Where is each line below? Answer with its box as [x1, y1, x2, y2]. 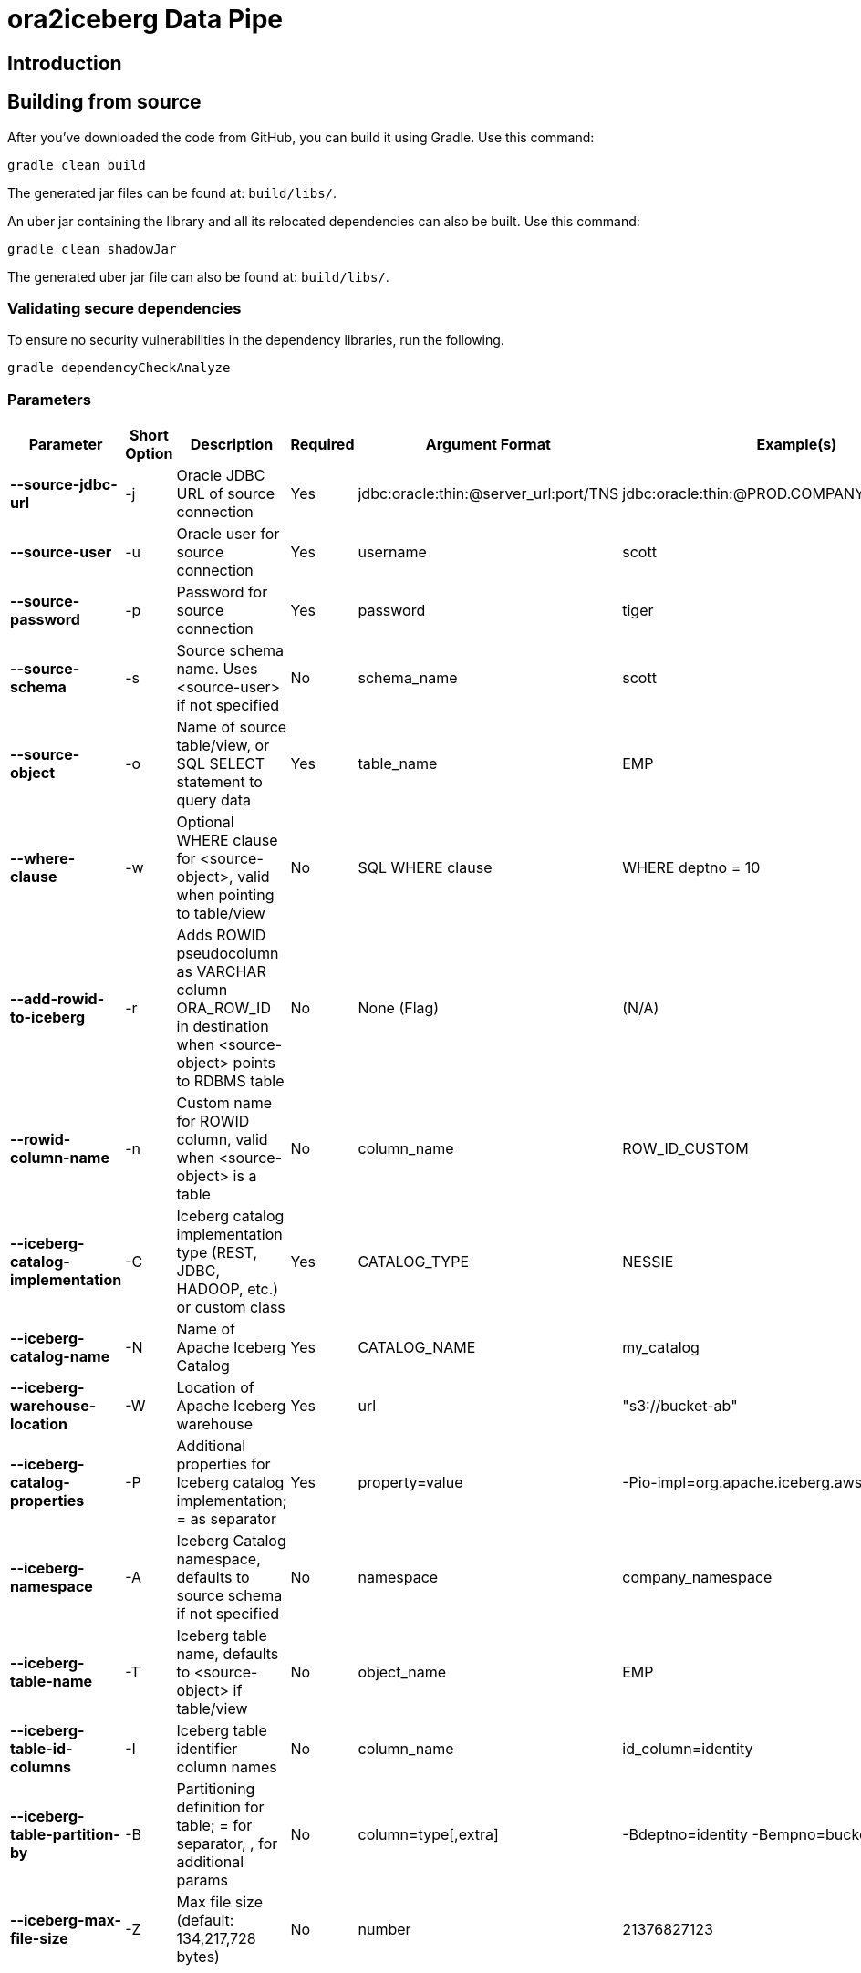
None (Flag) [358, 999, 440, 1018]
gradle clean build [7, 157, 146, 172]
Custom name [176, 1094, 273, 1113]
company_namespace [622, 1568, 773, 1587]
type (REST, [176, 1243, 258, 1262]
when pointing [176, 886, 275, 905]
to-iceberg [10, 1008, 86, 1027]
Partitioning [176, 1780, 255, 1799]
